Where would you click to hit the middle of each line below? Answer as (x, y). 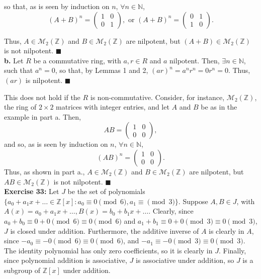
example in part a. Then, (42, 116)
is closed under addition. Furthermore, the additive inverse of (105, 230)
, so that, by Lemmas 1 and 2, (102, 70)
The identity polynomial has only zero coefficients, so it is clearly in (108, 250)
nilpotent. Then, (195, 60)
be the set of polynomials (106, 191)
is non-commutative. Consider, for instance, (157, 97)
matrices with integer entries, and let (113, 107)
